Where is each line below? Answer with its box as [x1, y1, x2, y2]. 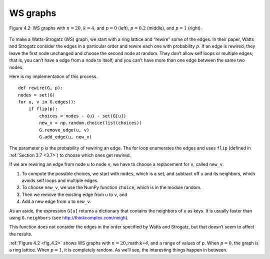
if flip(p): [28, 106, 58, 112]
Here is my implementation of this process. [9, 73, 97, 79]
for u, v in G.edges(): [18, 99, 76, 105]
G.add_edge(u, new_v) [39, 134, 92, 140]
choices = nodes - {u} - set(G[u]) [39, 113, 126, 118]
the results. [9, 230, 32, 237]
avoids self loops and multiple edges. [21, 177, 98, 183]
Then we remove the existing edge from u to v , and [21, 191, 127, 197]
